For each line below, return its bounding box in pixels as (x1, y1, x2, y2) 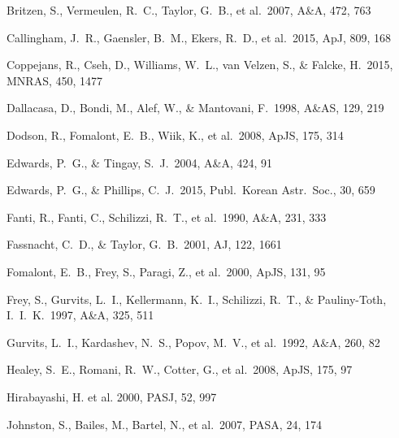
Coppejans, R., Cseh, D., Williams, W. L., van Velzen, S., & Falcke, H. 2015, (7, 56, 393, 73)
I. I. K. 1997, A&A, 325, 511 (7, 306, 154, 323)
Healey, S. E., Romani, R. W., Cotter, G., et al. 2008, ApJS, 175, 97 (7, 361, 353, 378)
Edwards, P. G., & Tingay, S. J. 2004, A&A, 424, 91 (7, 154, 273, 171)
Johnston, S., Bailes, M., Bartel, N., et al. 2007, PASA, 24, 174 (7, 415, 322, 432)
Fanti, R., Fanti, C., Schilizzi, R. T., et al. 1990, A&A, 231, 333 (7, 208, 327, 225)
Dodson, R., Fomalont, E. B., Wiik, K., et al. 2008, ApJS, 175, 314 (7, 126, 344, 143)
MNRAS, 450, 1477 (7, 72, 103, 89)
